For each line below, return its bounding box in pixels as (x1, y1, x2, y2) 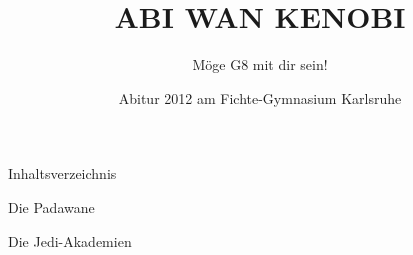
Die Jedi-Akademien (8, 230, 132, 251)
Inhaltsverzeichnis (8, 163, 117, 184)
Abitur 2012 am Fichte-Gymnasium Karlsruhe (118, 87, 402, 108)
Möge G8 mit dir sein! (192, 54, 328, 75)
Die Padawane (8, 196, 95, 217)
